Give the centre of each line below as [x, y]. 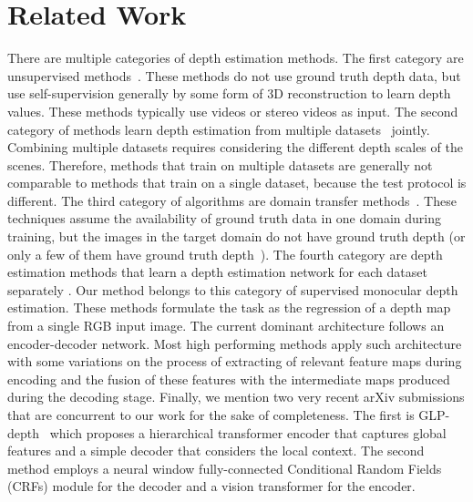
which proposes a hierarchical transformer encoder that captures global [248, 432]
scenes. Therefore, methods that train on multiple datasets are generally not [220, 164]
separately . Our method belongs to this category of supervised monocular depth [233, 289]
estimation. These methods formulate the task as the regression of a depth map [229, 307]
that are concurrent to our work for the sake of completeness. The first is [211, 415]
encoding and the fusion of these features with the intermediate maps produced [229, 379]
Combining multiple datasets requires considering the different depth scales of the [235, 147]
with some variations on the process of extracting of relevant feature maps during [235, 361]
